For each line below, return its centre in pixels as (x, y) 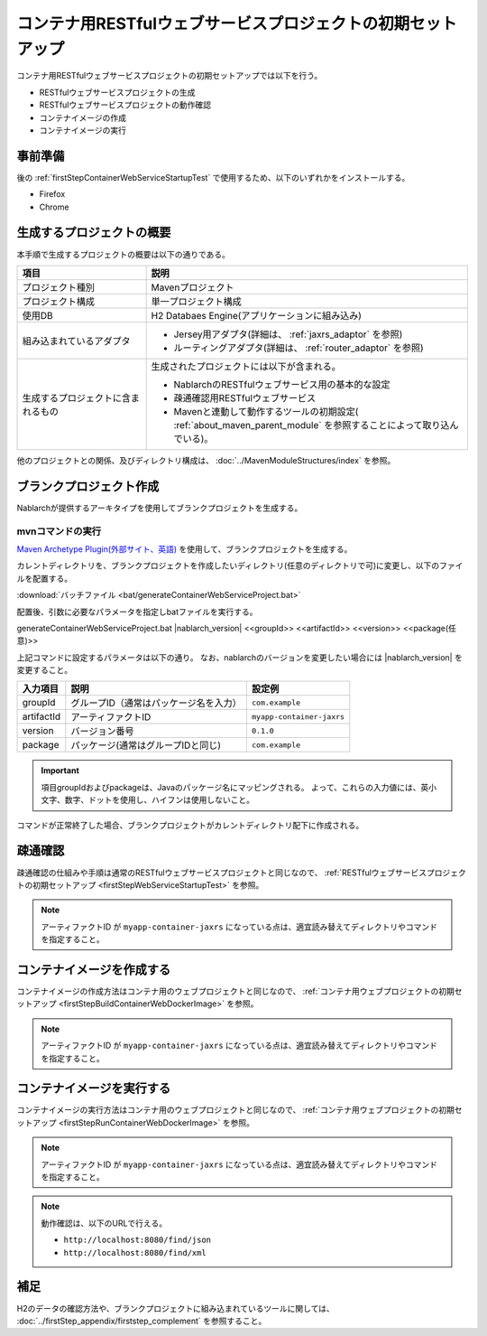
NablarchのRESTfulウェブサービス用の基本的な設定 (282, 384)
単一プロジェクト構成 (197, 301)
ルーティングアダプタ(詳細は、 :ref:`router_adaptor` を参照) (299, 348)
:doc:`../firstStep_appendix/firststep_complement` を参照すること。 (142, 1321)
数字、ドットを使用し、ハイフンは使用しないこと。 (159, 800)
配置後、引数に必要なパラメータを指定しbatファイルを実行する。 (137, 612)
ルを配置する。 (44, 578)
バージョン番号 (102, 732)
